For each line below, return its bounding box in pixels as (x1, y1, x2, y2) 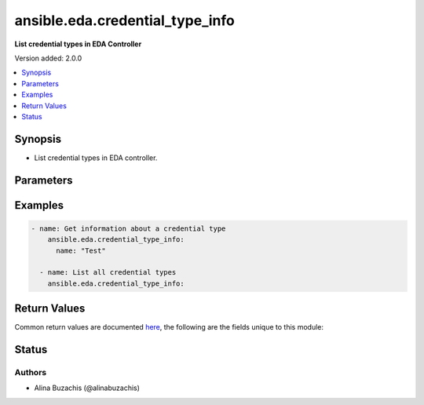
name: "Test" (56, 246, 106, 255)
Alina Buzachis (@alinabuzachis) (34, 383, 141, 392)
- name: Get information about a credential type (31, 224, 226, 233)
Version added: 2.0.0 (14, 53, 82, 63)
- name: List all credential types (39, 268, 177, 277)
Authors (14, 367, 47, 378)
